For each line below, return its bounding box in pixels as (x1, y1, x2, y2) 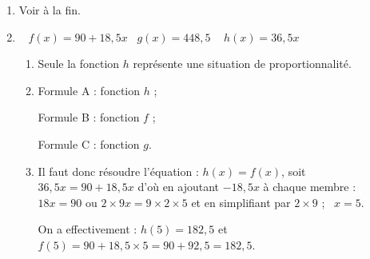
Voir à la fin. (18, 2, 81, 18)
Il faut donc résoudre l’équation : (38, 162, 199, 179)
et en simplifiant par (191, 193, 291, 210)
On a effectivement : (38, 221, 137, 237)
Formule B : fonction (38, 109, 140, 126)
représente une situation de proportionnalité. (133, 55, 352, 72)
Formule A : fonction (38, 82, 141, 98)
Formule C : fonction (38, 135, 140, 152)
